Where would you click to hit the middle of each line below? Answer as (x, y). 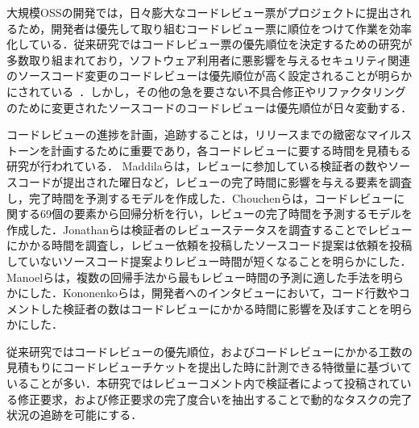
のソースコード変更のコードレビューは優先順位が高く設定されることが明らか (209, 76)
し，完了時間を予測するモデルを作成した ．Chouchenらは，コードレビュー (200, 197)
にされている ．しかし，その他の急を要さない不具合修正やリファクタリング (206, 91)
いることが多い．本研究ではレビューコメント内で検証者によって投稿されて (203, 383)
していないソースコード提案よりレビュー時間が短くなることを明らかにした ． (209, 260)
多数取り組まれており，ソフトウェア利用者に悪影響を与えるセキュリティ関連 (208, 59)
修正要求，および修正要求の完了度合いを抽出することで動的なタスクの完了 (215, 399)
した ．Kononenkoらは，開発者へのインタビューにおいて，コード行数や (214, 293)
